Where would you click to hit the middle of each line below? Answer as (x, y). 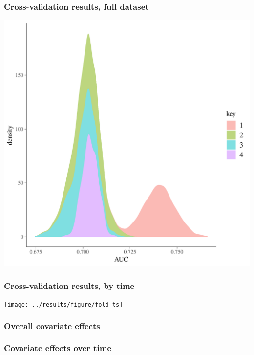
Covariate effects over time (58, 348)
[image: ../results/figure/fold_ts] (63, 305)
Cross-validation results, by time (69, 285)
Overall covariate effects (52, 325)
